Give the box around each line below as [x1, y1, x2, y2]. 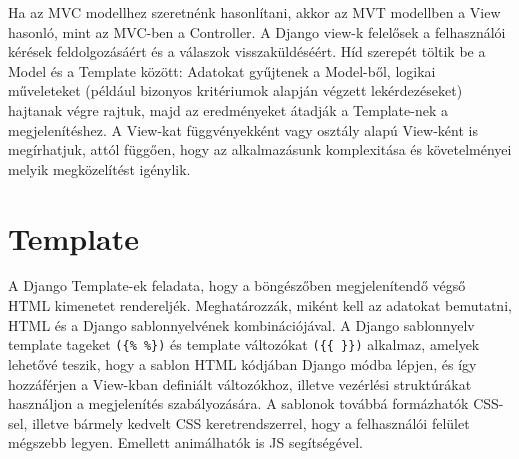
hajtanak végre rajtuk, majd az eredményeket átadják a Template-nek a [8, 99, 448, 120]
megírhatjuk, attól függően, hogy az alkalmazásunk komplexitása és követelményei [8, 139, 512, 160]
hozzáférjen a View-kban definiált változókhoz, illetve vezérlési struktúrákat [8, 373, 472, 394]
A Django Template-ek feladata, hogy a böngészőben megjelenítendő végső [8, 275, 466, 296]
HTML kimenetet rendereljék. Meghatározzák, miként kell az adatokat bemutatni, [8, 295, 512, 316]
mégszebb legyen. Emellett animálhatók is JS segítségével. [8, 432, 363, 453]
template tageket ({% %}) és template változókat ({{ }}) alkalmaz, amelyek [8, 334, 480, 355]
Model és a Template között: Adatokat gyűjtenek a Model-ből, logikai [8, 60, 436, 81]
